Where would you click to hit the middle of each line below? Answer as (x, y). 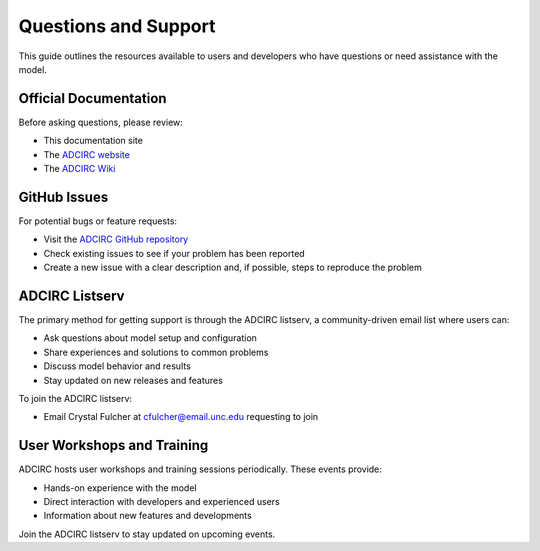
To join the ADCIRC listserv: (75, 398)
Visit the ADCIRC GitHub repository (116, 239)
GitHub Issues (63, 196)
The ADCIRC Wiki (79, 169)
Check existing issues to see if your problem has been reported (174, 253)
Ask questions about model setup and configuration (150, 338)
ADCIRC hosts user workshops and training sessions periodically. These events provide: (200, 469)
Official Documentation (92, 98)
